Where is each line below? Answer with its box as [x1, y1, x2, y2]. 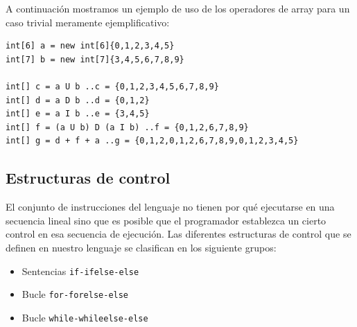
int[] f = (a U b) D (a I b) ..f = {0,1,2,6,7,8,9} [6, 122, 249, 132]
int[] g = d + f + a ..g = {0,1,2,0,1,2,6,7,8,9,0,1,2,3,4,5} [6, 136, 299, 146]
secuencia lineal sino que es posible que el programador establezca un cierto [6, 213, 326, 227]
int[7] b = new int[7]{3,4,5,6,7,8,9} [6, 54, 184, 64]
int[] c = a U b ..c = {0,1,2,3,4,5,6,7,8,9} [6, 81, 219, 91]
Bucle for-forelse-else [21, 287, 129, 301]
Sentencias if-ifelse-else [21, 263, 139, 278]
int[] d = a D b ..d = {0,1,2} [6, 95, 150, 105]
